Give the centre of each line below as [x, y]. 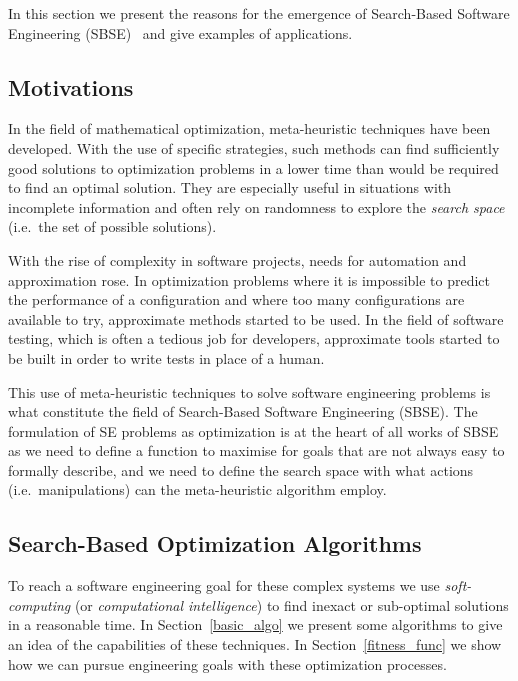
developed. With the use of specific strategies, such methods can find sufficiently [254, 147]
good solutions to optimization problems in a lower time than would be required [253, 167]
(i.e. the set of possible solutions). [112, 226]
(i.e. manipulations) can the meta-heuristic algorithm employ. [197, 489]
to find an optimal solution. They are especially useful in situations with [230, 187]
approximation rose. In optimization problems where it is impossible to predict [249, 279]
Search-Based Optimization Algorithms [215, 543]
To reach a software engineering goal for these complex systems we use [224, 585]
